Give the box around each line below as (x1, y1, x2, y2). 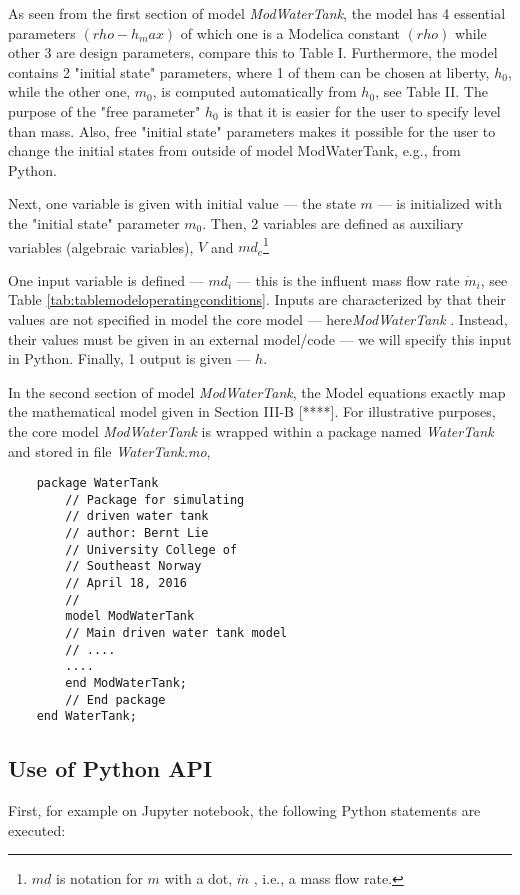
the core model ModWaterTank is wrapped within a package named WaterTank (8, 420, 494, 441)
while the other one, (8, 81, 131, 102)
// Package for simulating (65, 492, 245, 507)
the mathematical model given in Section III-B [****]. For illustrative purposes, (8, 401, 496, 422)
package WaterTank (36, 476, 159, 491)
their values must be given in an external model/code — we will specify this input (8, 328, 512, 349)
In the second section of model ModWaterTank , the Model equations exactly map (8, 381, 506, 402)
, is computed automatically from (152, 81, 357, 102)
